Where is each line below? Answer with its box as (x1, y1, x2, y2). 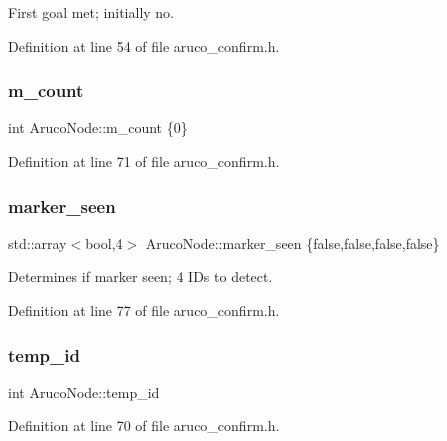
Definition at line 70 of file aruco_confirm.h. (8, 415, 280, 436)
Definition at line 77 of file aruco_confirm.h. (8, 300, 280, 320)
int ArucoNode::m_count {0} (8, 117, 188, 138)
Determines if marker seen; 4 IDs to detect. (8, 266, 273, 287)
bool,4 (85, 232, 123, 253)
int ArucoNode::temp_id (8, 381, 160, 402)
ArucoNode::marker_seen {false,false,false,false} (145, 232, 440, 253)
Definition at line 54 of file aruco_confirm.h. (8, 35, 280, 56)
